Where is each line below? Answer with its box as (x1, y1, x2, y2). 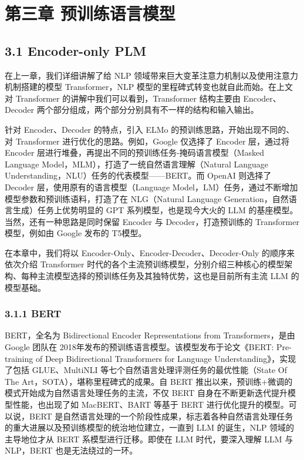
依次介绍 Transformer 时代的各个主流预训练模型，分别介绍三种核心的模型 (5, 258, 285, 270)
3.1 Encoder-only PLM (5, 41, 147, 59)
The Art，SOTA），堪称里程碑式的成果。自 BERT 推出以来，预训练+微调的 (5, 375, 293, 387)
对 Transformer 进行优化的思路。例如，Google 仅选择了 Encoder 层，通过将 (5, 135, 290, 147)
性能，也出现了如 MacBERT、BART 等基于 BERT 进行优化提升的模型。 (12, 398, 289, 411)
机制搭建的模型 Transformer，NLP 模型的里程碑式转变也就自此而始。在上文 (5, 80, 293, 93)
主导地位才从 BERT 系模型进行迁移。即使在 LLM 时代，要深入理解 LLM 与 (5, 432, 293, 445)
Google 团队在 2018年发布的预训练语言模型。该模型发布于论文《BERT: (5, 341, 274, 353)
